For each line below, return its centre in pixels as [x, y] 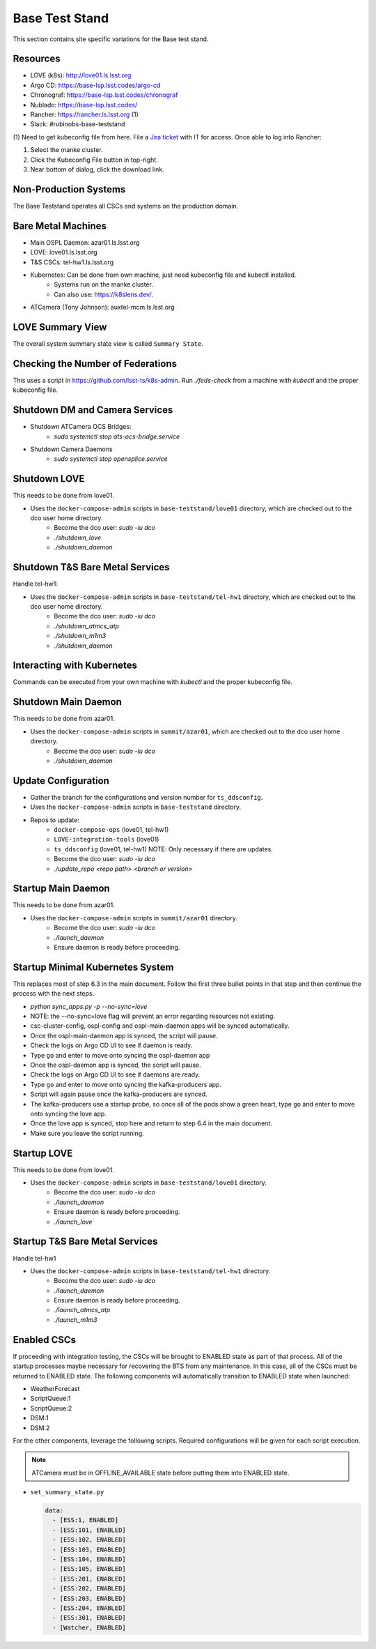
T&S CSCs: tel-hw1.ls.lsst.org [72, 262]
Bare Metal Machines [60, 226]
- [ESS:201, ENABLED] [89, 1579]
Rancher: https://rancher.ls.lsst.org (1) [85, 114]
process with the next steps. [54, 994]
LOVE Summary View [60, 327]
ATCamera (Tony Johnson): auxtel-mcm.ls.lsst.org [102, 307]
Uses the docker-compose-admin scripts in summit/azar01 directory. [134, 918]
